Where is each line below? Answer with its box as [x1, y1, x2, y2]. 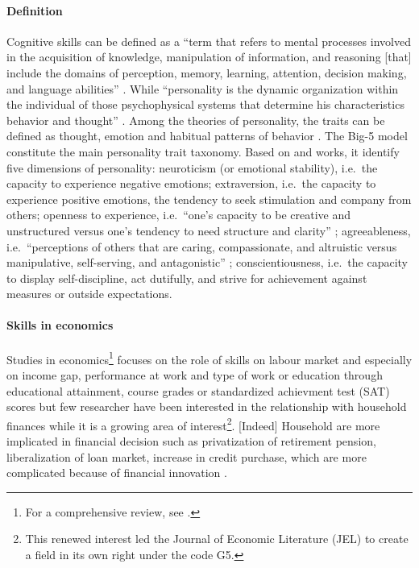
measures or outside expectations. [6, 285, 172, 302]
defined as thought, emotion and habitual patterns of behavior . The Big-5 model [6, 127, 408, 144]
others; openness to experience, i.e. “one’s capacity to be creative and [6, 206, 351, 223]
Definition [6, 2, 63, 19]
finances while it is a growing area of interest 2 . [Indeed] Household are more [6, 414, 380, 433]
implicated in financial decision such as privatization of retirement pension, [6, 432, 376, 449]
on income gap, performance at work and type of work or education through [6, 366, 383, 383]
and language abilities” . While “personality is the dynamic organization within [6, 80, 399, 97]
